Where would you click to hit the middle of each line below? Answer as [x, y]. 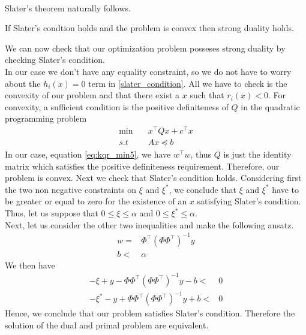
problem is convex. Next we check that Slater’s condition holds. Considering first [153, 178]
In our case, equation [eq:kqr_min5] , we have [88, 154]
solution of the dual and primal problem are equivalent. [107, 325]
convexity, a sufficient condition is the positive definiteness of [117, 106]
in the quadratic [270, 106]
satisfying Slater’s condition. [249, 201]
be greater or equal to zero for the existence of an [96, 201]
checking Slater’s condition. [55, 60]
